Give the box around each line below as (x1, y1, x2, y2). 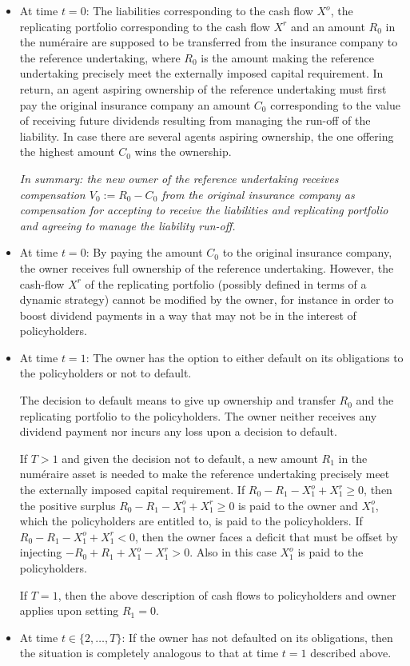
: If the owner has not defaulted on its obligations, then (121, 628, 393, 645)
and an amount (290, 18, 365, 34)
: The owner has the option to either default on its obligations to (86, 349, 404, 365)
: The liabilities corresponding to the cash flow (86, 2, 313, 18)
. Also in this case (189, 544, 277, 560)
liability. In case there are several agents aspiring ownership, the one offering (19, 127, 394, 144)
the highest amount (19, 143, 115, 160)
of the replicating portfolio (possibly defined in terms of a (85, 275, 367, 292)
